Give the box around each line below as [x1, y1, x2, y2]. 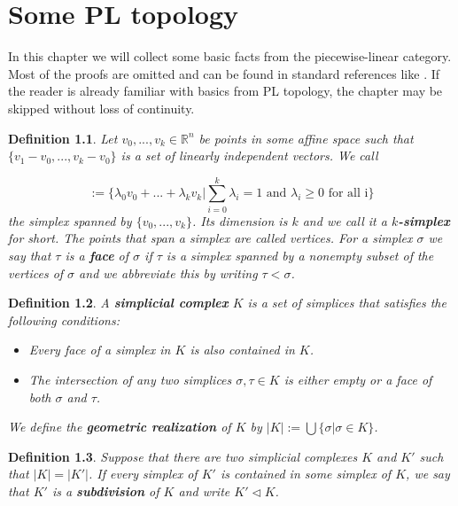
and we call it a [302, 211, 387, 230]
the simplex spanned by [8, 211, 132, 230]
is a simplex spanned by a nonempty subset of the [166, 246, 434, 264]
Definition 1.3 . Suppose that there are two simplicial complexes [8, 447, 358, 465]
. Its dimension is [191, 211, 288, 230]
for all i [328, 187, 369, 200]
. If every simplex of [88, 464, 198, 483]
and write [178, 481, 230, 500]
